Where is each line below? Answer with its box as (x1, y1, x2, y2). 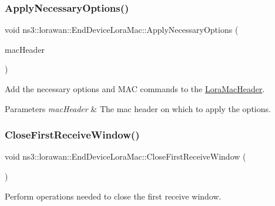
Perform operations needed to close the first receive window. (5, 190, 222, 202)
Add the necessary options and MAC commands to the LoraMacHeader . (5, 83, 265, 94)
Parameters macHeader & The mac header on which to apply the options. (5, 102, 271, 114)
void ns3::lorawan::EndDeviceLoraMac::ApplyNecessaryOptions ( (5, 23, 239, 36)
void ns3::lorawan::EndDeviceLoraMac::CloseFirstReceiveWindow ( (5, 150, 246, 163)
